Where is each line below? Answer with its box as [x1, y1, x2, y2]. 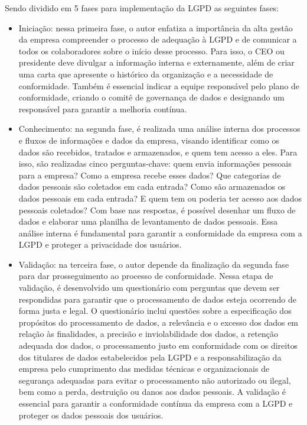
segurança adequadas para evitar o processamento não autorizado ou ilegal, [18, 374, 291, 386]
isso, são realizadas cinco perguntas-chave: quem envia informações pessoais [18, 157, 292, 170]
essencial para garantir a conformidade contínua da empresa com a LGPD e [18, 397, 293, 409]
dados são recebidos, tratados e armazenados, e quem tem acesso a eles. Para [18, 145, 298, 158]
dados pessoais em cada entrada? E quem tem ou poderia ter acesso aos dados [18, 192, 302, 204]
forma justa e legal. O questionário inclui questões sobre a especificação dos [18, 304, 292, 317]
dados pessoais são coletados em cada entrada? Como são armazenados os [18, 180, 286, 193]
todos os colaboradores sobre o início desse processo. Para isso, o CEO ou [18, 44, 285, 57]
